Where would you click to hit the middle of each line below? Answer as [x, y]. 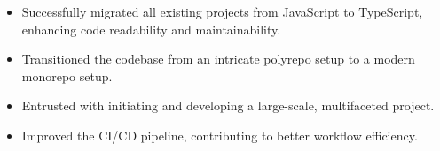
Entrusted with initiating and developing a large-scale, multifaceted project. [228, 106]
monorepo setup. [67, 75]
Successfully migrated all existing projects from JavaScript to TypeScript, [222, 11]
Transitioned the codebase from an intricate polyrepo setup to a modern [218, 59]
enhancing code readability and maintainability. [151, 29]
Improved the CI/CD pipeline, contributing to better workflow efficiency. [220, 135]
